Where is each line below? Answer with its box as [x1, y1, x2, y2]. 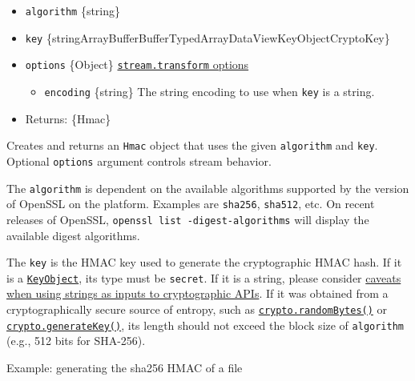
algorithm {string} [25, 2, 121, 18]
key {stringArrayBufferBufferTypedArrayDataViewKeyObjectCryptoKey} [25, 29, 390, 46]
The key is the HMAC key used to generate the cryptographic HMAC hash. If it [6, 254, 402, 271]
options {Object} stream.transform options [25, 56, 249, 73]
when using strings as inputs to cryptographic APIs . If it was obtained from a [6, 285, 389, 302]
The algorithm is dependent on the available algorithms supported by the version [6, 179, 409, 196]
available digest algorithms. [6, 227, 140, 243]
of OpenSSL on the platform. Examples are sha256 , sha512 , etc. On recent [6, 195, 375, 212]
